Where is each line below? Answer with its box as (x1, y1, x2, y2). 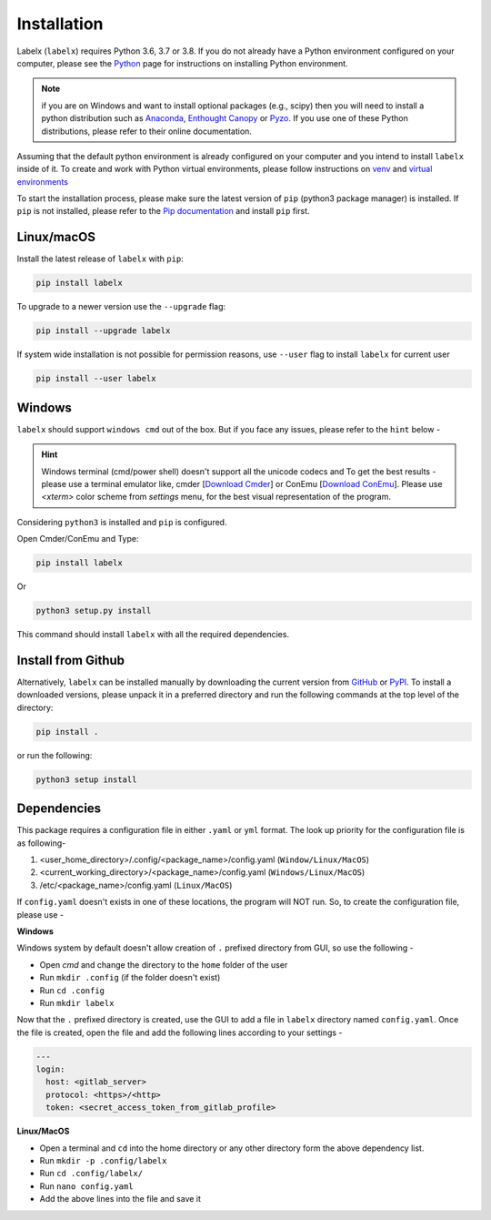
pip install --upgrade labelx (35, 326, 171, 336)
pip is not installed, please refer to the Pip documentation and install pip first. (16, 206, 310, 217)
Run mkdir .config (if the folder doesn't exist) (39, 972, 221, 983)
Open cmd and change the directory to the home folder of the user (39, 959, 288, 970)
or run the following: (16, 749, 93, 760)
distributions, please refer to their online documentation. (41, 126, 252, 137)
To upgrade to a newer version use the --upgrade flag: (16, 301, 226, 312)
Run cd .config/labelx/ (39, 1168, 144, 1179)
